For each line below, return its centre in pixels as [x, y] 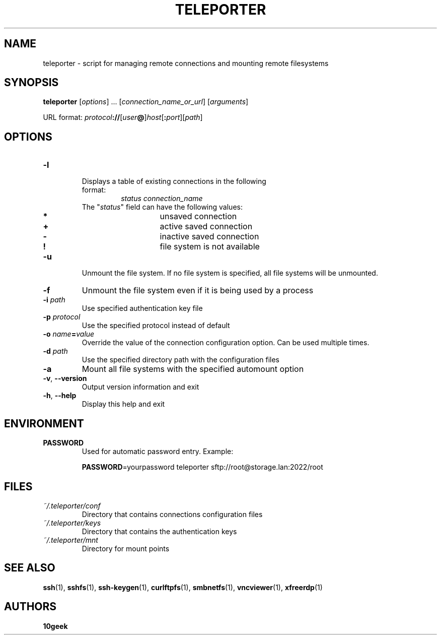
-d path [55, 351]
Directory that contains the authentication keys [159, 531]
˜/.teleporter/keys [72, 523]
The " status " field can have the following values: [162, 207]
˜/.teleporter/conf [72, 505]
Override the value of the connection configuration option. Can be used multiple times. [226, 343]
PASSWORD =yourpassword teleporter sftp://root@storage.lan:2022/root [202, 467]
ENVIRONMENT [44, 423]
